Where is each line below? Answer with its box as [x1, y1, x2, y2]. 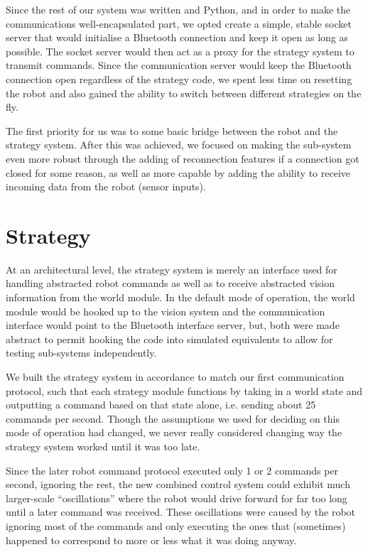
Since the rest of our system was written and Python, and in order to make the [6, 2, 351, 16]
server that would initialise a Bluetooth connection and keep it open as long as [6, 30, 349, 45]
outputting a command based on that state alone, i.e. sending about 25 [6, 397, 316, 412]
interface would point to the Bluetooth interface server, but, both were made [6, 318, 340, 332]
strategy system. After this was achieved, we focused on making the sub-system [6, 137, 352, 152]
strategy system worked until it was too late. [6, 438, 200, 453]
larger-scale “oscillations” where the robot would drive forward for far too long [6, 490, 347, 505]
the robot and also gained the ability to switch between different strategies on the [6, 85, 362, 100]
